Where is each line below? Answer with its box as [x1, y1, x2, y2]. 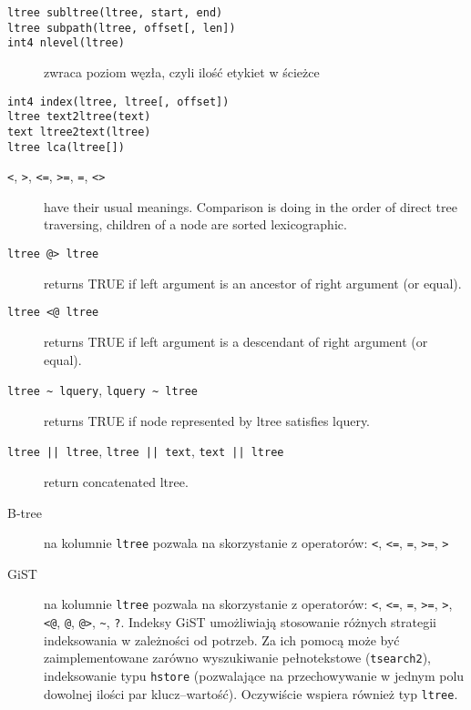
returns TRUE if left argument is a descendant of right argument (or [44, 331, 428, 350]
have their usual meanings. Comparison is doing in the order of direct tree [44, 197, 457, 216]
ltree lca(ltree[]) [7, 140, 125, 154]
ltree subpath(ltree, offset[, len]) [7, 21, 236, 35]
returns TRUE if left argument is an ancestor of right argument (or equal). [44, 273, 462, 292]
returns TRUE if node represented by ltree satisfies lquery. [44, 411, 371, 430]
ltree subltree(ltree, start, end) [7, 6, 223, 19]
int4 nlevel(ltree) [7, 36, 125, 50]
